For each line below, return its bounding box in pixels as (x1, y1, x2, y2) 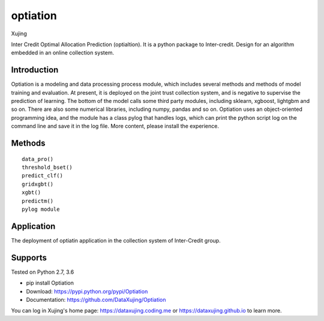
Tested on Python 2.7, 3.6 (11, 268, 74, 275)
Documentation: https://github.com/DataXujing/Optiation (26, 296, 166, 303)
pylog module (22, 205, 60, 213)
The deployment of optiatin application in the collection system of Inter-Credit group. (11, 237, 221, 244)
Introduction (11, 65, 59, 75)
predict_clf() (22, 172, 63, 179)
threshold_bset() (22, 163, 73, 171)
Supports (11, 252, 47, 263)
